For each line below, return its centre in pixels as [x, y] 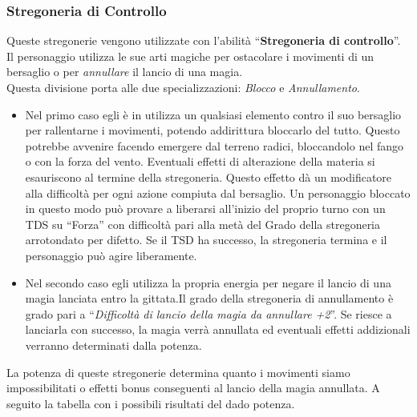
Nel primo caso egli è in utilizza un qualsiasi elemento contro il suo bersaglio [213, 114]
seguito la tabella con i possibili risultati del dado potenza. [151, 403]
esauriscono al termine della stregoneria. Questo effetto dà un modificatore [208, 176]
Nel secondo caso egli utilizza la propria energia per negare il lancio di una [208, 282]
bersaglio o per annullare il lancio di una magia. [125, 72]
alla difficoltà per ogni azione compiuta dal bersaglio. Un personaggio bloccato [218, 192]
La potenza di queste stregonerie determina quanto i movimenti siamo [178, 372]
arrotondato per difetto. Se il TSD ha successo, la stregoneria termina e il [206, 240]
